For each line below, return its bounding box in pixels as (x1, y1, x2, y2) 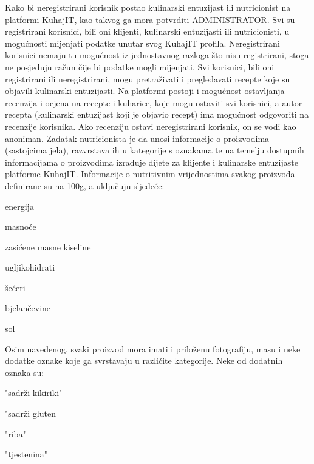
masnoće (5, 220, 36, 233)
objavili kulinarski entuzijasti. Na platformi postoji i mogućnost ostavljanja (5, 84, 285, 97)
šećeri (5, 281, 26, 294)
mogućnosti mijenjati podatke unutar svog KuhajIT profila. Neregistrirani (5, 36, 280, 49)
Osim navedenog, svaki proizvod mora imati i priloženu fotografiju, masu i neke (5, 342, 301, 355)
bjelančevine (5, 301, 51, 314)
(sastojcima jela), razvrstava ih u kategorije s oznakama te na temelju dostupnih (5, 144, 304, 156)
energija (5, 200, 34, 212)
